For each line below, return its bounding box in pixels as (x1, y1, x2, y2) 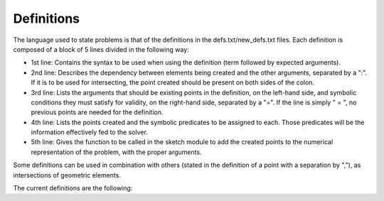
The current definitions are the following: (13, 184, 133, 192)
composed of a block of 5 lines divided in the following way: (13, 45, 190, 53)
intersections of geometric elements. (13, 170, 121, 179)
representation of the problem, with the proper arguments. (31, 148, 202, 156)
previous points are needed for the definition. (31, 108, 164, 116)
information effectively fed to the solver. (31, 128, 149, 136)
